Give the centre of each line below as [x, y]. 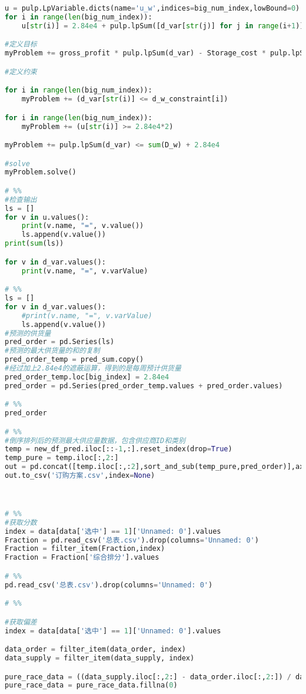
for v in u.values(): [47, 217]
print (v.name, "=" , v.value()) [83, 226]
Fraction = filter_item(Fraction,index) [85, 549]
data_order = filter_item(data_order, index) [95, 650]
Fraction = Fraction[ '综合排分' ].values [82, 558]
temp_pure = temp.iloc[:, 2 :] [62, 458]
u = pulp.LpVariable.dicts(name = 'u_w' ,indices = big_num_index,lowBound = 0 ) [152, 8]
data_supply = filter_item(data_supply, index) [100, 658]
